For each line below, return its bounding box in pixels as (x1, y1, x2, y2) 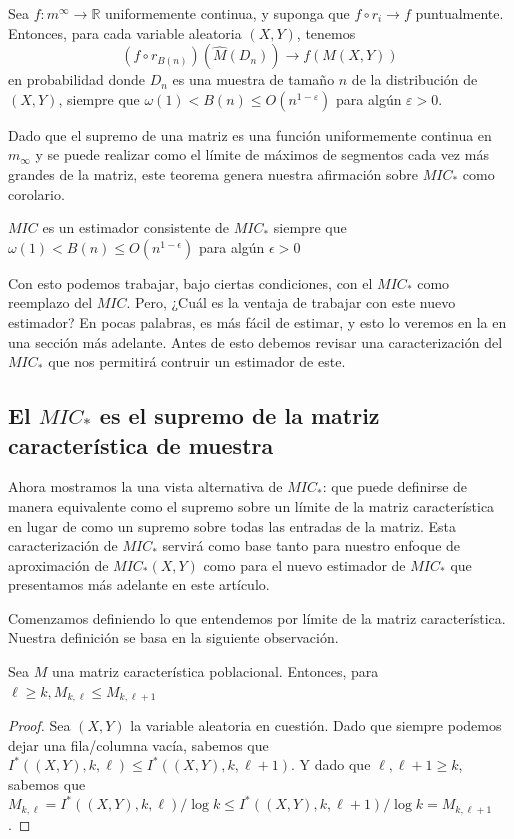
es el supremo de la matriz (99, 400, 380, 431)
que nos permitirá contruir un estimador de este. (48, 351, 346, 372)
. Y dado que (291, 754, 371, 775)
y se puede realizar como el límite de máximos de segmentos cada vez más (35, 144, 489, 165)
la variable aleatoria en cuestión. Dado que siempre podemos (130, 715, 502, 736)
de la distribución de (351, 69, 478, 90)
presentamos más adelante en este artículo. (8, 574, 270, 595)
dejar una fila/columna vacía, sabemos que (8, 734, 269, 755)
